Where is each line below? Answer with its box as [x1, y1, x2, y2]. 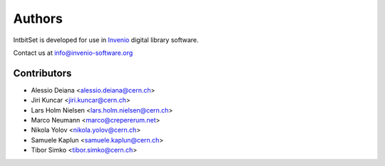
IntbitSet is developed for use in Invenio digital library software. [13, 36, 199, 44]
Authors [13, 11, 63, 26]
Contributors [13, 67, 72, 79]
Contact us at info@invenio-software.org [13, 48, 133, 57]
